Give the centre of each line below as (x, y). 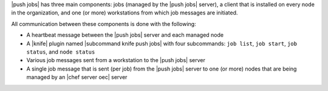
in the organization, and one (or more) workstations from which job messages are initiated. (125, 13)
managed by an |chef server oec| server (77, 77)
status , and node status (61, 52)
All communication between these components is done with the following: (104, 24)
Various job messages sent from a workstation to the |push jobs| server (116, 60)
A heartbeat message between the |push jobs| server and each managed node (125, 35)
